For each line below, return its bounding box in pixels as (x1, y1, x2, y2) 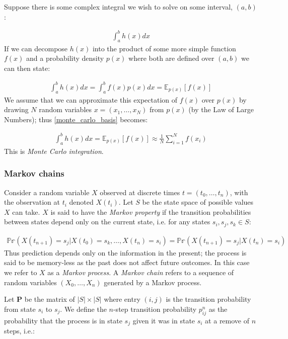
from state (4, 303, 36, 314)
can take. (12, 206, 40, 217)
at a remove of (205, 315, 250, 325)
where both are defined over (128, 53, 214, 63)
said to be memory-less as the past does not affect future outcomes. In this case (4, 257, 250, 268)
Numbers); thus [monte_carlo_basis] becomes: (4, 114, 148, 124)
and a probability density (26, 53, 104, 63)
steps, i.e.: (4, 325, 35, 336)
